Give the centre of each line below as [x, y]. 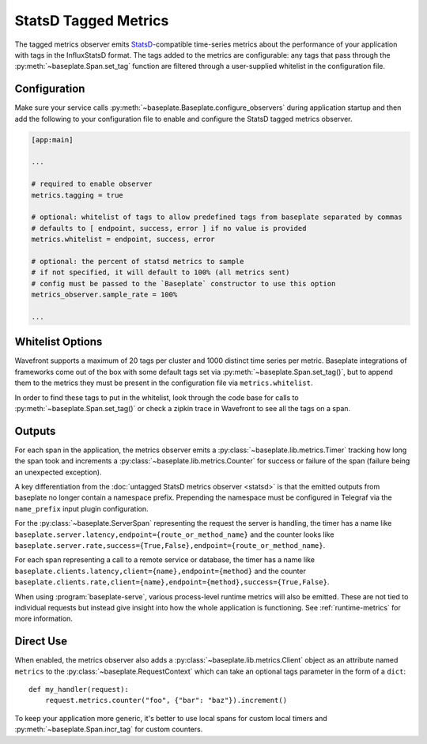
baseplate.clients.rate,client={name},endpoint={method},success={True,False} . [172, 582]
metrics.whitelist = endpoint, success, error [123, 240]
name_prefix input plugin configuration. [82, 508]
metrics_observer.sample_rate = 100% [104, 295]
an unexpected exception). [58, 472]
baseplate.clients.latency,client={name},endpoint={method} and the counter [160, 571]
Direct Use [41, 642]
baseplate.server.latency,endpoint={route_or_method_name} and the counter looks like [174, 534]
